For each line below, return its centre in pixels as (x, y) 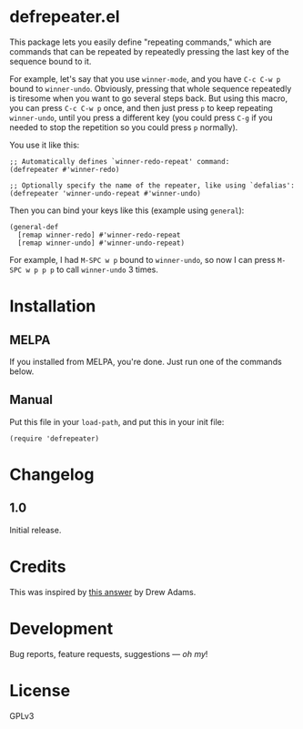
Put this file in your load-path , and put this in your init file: (117, 421)
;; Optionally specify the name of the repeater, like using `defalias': (152, 185)
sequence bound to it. (50, 61)
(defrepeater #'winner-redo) (65, 169)
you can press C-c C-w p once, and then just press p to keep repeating (141, 107)
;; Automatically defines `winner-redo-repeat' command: (120, 161)
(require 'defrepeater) (55, 439)
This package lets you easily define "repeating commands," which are (141, 42)
